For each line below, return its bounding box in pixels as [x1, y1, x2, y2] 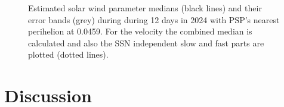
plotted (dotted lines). [28, 48, 109, 61]
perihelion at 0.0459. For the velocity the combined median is [28, 25, 252, 37]
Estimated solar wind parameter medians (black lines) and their [28, 2, 262, 14]
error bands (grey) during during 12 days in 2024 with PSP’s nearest [28, 13, 280, 26]
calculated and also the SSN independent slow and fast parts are [28, 36, 264, 49]
